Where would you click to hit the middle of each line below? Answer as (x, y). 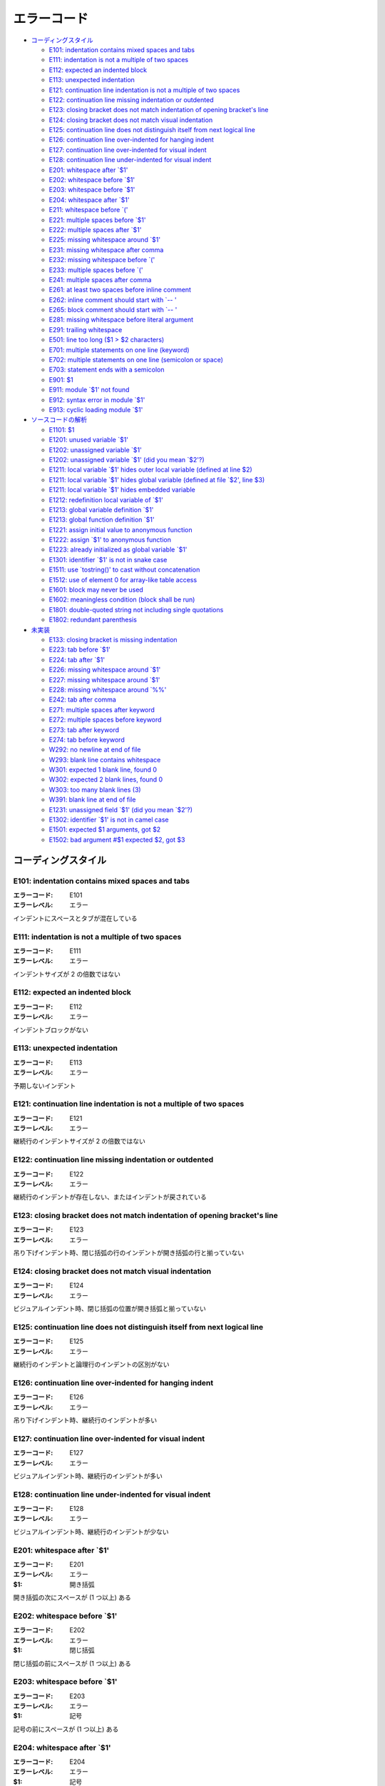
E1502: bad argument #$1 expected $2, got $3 (117, 839)
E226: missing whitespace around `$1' (105, 670)
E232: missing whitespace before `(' (102, 260)
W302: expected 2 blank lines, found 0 (106, 779)
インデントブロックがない (51, 1029)
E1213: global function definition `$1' (102, 520)
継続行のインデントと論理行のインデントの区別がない (91, 1365)
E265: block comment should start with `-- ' (113, 310)
